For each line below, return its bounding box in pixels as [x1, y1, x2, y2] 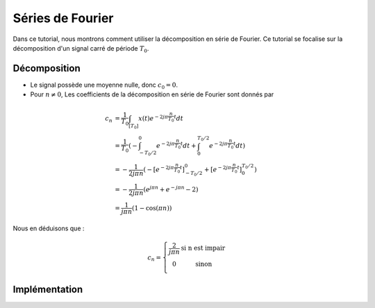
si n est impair [181, 244, 226, 253]
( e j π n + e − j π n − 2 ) [143, 184, 199, 194]
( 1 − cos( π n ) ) [132, 204, 172, 212]
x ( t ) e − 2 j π [137, 113, 169, 123]
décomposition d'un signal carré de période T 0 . [12, 44, 149, 54]
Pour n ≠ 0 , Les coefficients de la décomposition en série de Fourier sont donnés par [30, 90, 274, 99]
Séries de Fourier [12, 10, 114, 26]
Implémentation [12, 284, 83, 296]
